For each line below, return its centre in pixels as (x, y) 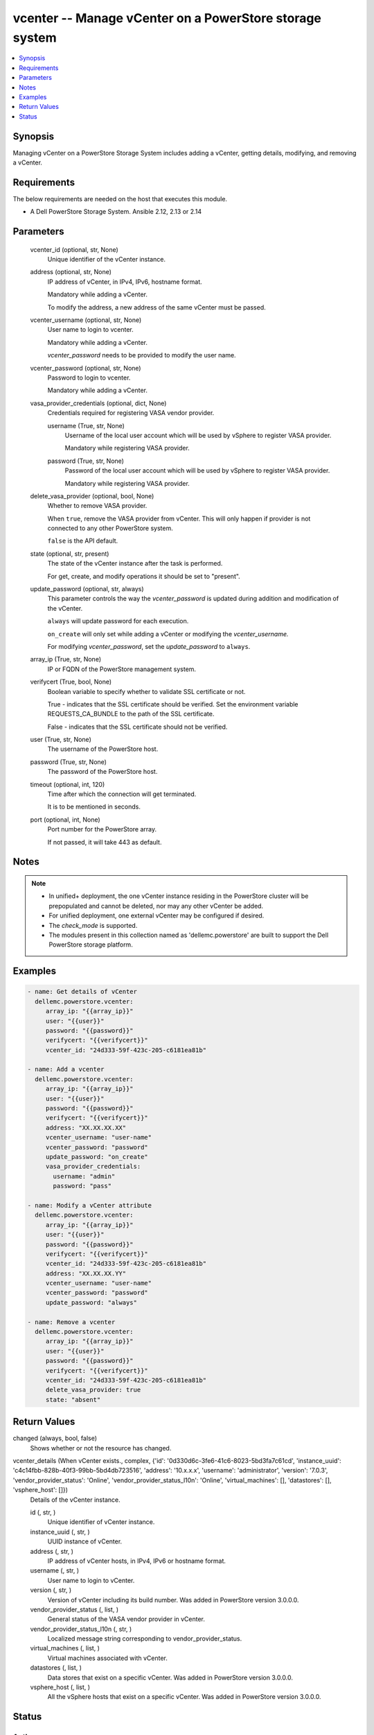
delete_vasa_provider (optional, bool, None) (92, 496)
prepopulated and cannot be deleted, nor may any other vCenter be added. (156, 906)
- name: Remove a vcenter (71, 1322)
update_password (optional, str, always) (87, 589)
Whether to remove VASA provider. (97, 506)
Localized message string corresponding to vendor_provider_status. (145, 1639)
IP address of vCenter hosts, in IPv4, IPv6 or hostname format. (137, 1561)
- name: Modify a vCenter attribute (90, 1205)
